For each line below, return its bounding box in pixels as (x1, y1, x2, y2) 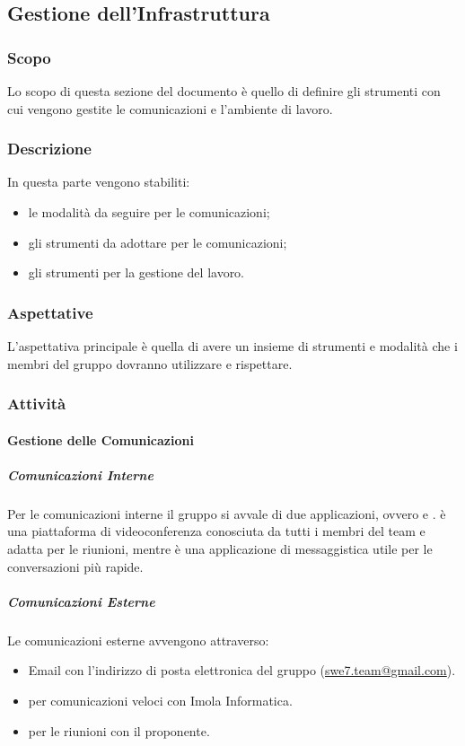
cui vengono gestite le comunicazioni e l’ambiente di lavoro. (7, 99, 333, 118)
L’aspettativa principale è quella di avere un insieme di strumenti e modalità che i (7, 337, 458, 355)
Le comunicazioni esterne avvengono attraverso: (7, 630, 269, 649)
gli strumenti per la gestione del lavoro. (28, 263, 245, 282)
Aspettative (7, 301, 93, 323)
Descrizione (7, 137, 92, 160)
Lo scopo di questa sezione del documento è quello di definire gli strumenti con (7, 82, 441, 100)
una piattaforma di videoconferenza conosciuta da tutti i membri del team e (7, 522, 426, 540)
